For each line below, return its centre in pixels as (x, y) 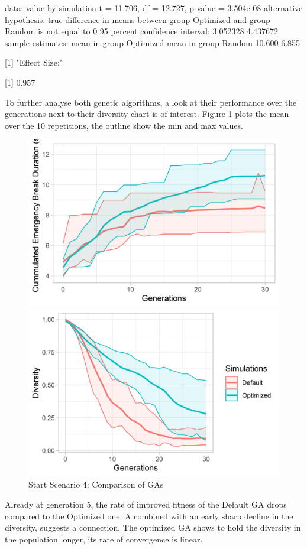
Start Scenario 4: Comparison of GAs (96, 484)
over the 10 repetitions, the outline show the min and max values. (124, 125)
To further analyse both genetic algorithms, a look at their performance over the (151, 102)
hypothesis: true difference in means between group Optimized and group (138, 19)
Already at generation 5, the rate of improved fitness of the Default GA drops (146, 504)
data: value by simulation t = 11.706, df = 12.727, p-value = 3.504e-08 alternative (154, 8)
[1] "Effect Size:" (34, 62)
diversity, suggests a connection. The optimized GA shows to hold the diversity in (153, 527)
